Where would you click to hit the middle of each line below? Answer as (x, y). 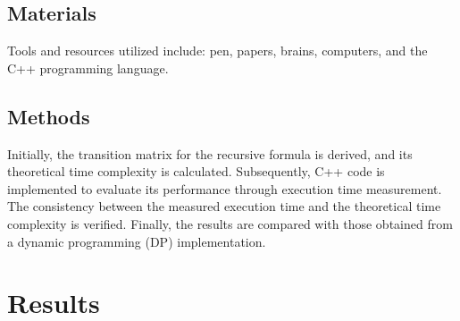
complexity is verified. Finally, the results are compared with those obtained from (230, 223)
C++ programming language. (88, 68)
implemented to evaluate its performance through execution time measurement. (225, 188)
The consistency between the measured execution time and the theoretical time (224, 206)
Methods (49, 116)
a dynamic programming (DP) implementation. (137, 241)
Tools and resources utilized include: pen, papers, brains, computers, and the (217, 51)
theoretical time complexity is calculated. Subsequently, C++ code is (196, 171)
